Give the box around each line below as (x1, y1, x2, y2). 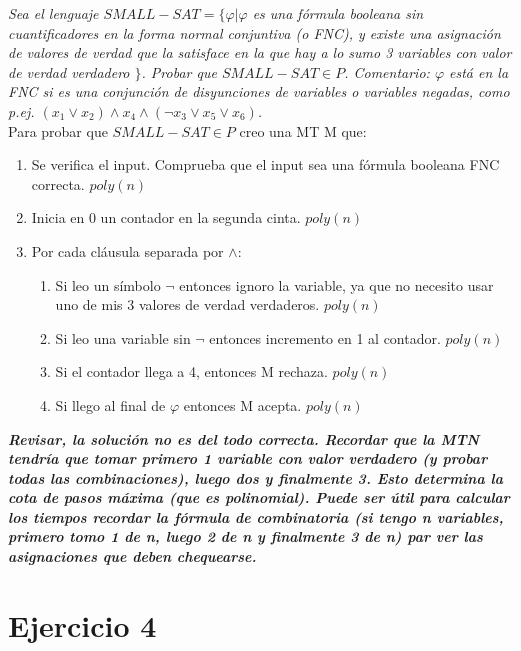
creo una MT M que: (239, 120, 367, 141)
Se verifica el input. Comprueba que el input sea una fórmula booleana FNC (31, 154, 500, 175)
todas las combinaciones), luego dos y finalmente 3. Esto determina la (8, 467, 503, 488)
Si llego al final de (55, 394, 166, 415)
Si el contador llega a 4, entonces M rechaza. (55, 361, 328, 382)
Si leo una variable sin (55, 327, 191, 348)
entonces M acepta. (183, 394, 302, 415)
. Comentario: (344, 61, 430, 82)
